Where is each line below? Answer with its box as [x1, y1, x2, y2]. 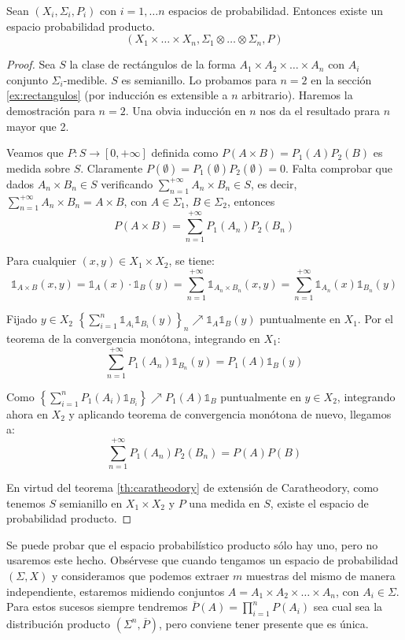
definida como [151, 144, 219, 161]
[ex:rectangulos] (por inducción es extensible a [6, 87, 228, 103]
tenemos [6, 494, 46, 511]
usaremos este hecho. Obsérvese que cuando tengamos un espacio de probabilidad [6, 552, 399, 568]
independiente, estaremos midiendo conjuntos [6, 582, 225, 599]
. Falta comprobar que [285, 159, 393, 176]
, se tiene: [168, 252, 215, 269]
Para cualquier [6, 252, 76, 269]
